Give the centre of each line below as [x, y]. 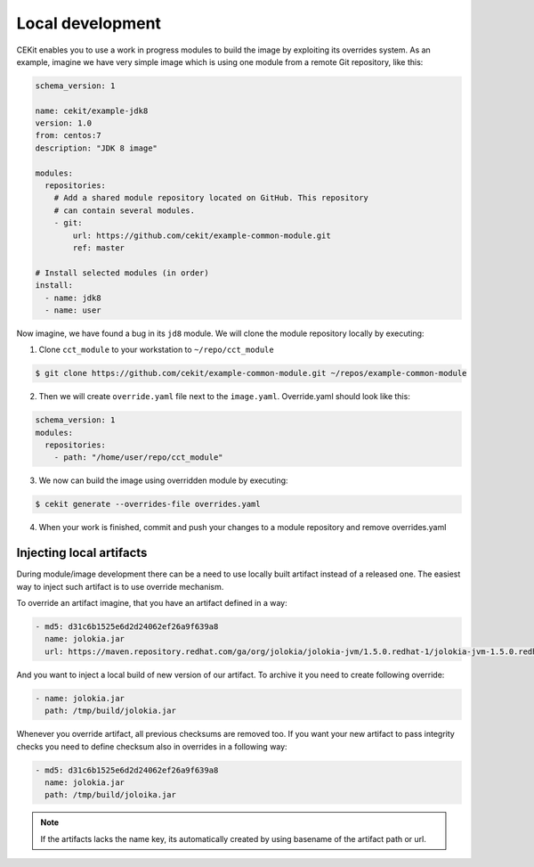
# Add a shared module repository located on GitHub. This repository [211, 198]
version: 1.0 [64, 123]
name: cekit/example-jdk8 [92, 110]
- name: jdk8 [73, 298]
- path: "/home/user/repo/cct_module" [138, 458]
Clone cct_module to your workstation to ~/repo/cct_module [157, 350]
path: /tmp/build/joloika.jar [111, 795]
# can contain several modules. [125, 210]
